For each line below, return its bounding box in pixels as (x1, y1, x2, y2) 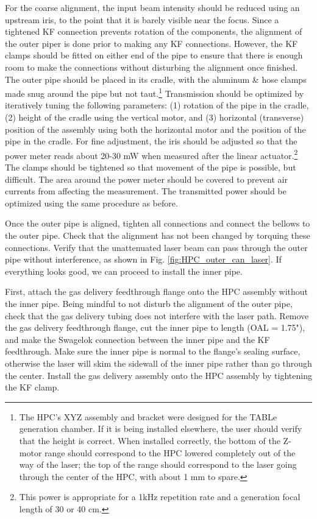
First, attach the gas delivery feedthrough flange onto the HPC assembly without (5, 285, 308, 298)
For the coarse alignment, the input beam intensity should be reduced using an (5, 1, 300, 13)
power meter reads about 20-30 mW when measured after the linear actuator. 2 (5, 147, 298, 161)
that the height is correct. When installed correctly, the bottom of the (19, 434, 280, 447)
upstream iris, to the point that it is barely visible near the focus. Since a (5, 13, 279, 26)
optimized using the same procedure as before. (5, 196, 178, 209)
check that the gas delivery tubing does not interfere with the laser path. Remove (5, 309, 309, 322)
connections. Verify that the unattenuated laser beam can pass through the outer (5, 241, 308, 253)
